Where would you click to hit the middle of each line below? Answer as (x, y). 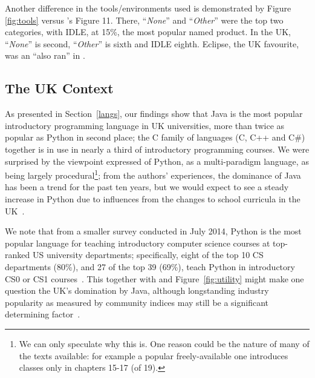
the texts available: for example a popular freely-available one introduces (154, 355)
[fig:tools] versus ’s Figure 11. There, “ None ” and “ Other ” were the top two (144, 20)
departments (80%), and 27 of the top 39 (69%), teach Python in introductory (150, 266)
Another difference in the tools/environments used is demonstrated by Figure (148, 8)
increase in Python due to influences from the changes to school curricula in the (153, 198)
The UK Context (59, 88)
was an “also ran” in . (45, 55)
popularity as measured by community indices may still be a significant (137, 302)
